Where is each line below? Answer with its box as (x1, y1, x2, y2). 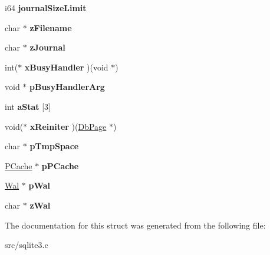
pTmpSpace (29, 140, 79, 152)
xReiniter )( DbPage (29, 120, 107, 132)
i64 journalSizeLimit (5, 2, 87, 14)
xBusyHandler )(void (24, 61, 108, 73)
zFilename (29, 21, 72, 33)
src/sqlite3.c (5, 239, 48, 251)
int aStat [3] (5, 100, 51, 112)
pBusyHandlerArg (29, 80, 105, 93)
